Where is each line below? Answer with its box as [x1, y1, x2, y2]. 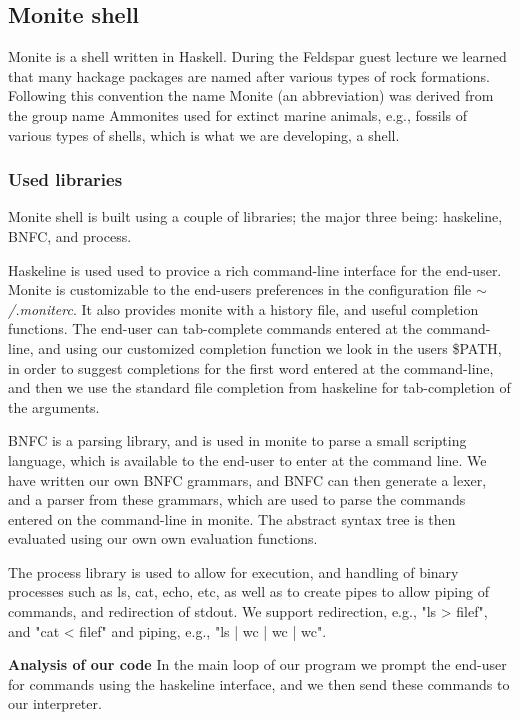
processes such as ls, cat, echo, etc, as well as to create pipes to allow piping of [8, 581, 489, 602]
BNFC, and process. [8, 225, 132, 246]
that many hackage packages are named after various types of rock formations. [8, 65, 490, 86]
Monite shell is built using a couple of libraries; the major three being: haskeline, [8, 206, 503, 227]
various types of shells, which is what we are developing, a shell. [8, 124, 400, 145]
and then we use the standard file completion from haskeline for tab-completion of [8, 377, 511, 398]
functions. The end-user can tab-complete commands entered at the [8, 318, 423, 339]
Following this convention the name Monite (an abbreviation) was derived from [8, 85, 494, 106]
